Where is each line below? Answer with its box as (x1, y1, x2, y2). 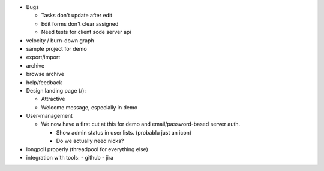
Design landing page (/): (26, 87, 86, 94)
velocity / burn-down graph (26, 36, 94, 44)
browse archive (26, 71, 65, 78)
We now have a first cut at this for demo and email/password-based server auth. (41, 120, 241, 128)
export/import (26, 54, 61, 61)
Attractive (41, 96, 65, 103)
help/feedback (26, 78, 62, 86)
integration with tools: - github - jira (26, 154, 114, 161)
